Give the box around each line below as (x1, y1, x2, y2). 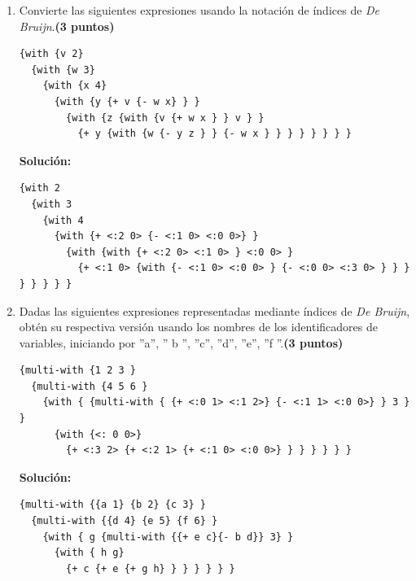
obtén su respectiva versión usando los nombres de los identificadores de (19, 318, 378, 335)
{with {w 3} (31, 63, 95, 76)
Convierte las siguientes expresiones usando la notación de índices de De (19, 2, 380, 18)
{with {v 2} (19, 48, 84, 60)
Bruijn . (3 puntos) (19, 17, 115, 34)
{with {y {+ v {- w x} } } (54, 95, 200, 107)
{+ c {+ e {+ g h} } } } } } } (66, 562, 235, 574)
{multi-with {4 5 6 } (31, 380, 148, 392)
